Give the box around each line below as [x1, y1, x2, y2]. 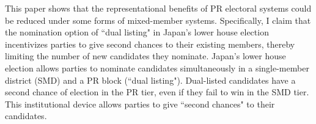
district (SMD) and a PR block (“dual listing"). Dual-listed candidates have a [5, 73, 296, 86]
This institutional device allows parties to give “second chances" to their [5, 97, 275, 110]
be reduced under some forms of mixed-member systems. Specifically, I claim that [5, 13, 311, 26]
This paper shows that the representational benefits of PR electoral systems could [5, 2, 312, 14]
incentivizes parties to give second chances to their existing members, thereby [5, 37, 295, 50]
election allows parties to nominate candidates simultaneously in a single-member [5, 61, 309, 74]
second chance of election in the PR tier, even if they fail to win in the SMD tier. [5, 86, 309, 98]
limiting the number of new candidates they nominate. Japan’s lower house [5, 49, 286, 62]
